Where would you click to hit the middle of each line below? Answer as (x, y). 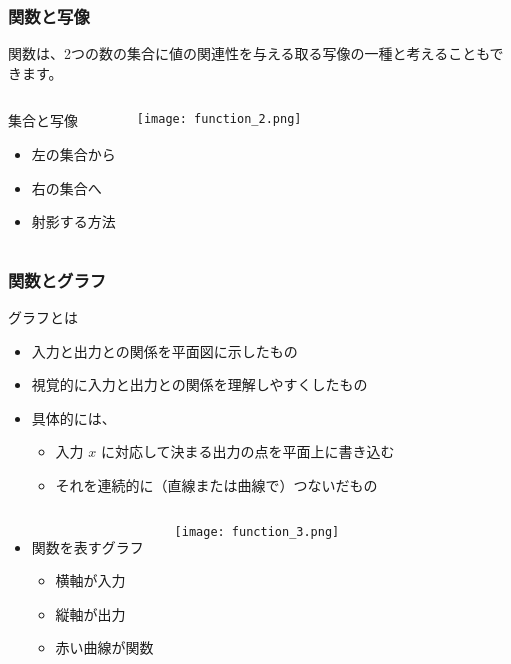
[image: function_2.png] (219, 119)
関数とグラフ (57, 279)
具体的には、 (73, 417)
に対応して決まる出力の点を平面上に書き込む (247, 451)
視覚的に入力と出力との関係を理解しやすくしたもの (199, 384)
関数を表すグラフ (87, 546)
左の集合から (73, 154)
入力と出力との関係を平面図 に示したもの (164, 350)
